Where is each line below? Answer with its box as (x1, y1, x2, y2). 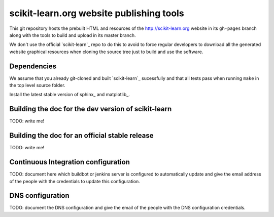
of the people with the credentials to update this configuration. (9, 178, 141, 184)
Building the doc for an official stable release (9, 132, 154, 140)
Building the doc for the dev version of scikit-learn (9, 105, 172, 113)
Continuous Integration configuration (9, 158, 130, 166)
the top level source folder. (9, 82, 65, 89)
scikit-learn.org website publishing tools (9, 8, 185, 19)
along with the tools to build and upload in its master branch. (9, 32, 136, 38)
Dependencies (9, 62, 57, 70)
